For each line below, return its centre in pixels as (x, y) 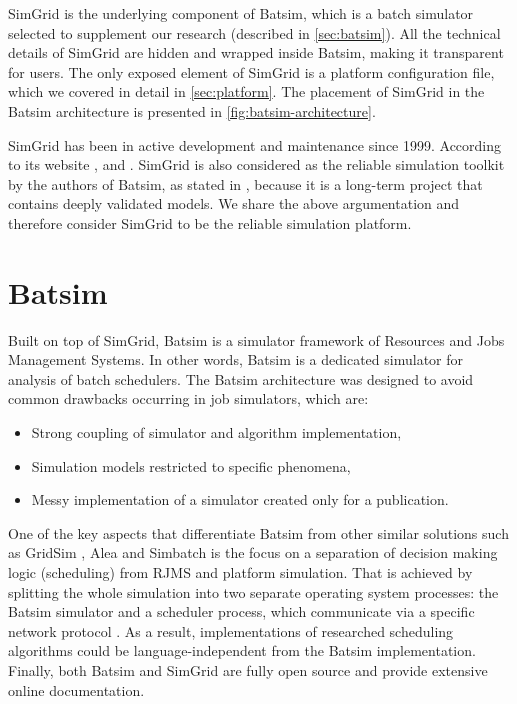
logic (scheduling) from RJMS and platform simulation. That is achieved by (240, 572)
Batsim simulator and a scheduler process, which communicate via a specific (241, 611)
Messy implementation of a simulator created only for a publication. (240, 499)
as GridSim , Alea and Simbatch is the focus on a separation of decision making (253, 552)
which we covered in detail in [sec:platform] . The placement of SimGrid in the (246, 91)
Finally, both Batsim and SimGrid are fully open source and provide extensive (248, 669)
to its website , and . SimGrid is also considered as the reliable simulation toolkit (256, 164)
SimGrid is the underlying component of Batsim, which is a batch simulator (241, 13)
